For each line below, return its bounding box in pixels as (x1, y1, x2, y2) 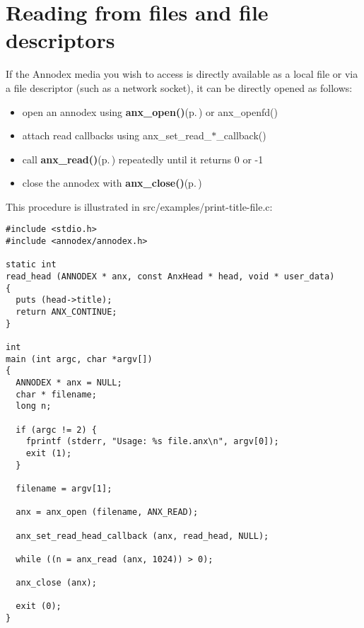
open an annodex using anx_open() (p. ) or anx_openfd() (22, 104, 278, 119)
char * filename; (16, 389, 97, 400)
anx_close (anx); (16, 578, 97, 588)
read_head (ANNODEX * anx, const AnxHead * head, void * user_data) (6, 272, 335, 282)
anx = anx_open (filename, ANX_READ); (16, 507, 199, 518)
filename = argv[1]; (16, 483, 112, 494)
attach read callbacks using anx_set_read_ (22, 128, 212, 143)
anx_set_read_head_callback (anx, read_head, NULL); (16, 530, 269, 541)
